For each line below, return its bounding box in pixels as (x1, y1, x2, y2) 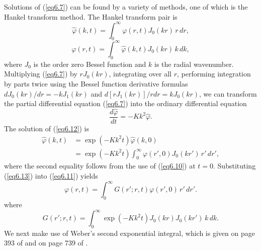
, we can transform (199, 88, 257, 99)
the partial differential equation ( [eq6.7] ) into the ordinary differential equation (4, 98, 247, 109)
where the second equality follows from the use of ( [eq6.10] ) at (4, 160, 196, 171)
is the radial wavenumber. (154, 58, 234, 69)
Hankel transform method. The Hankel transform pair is (4, 11, 178, 22)
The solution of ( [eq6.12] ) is (4, 123, 89, 134)
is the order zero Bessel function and (33, 58, 146, 69)
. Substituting (213, 160, 256, 171)
